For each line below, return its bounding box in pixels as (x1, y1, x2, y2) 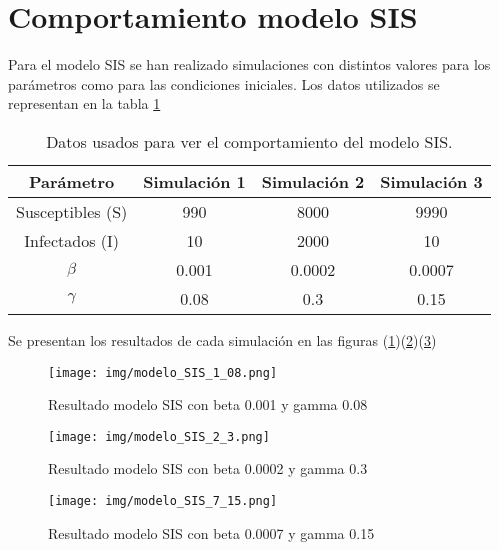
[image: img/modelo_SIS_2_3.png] (48, 429, 270, 444)
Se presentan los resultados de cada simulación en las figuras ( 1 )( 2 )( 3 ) (8, 329, 437, 350)
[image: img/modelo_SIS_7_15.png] (48, 494, 278, 508)
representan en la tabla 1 (8, 93, 161, 114)
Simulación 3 (380, 169, 483, 193)
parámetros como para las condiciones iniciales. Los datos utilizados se (8, 73, 440, 94)
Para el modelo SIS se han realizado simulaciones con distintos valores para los (8, 54, 491, 75)
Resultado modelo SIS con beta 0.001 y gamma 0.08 (48, 394, 368, 415)
